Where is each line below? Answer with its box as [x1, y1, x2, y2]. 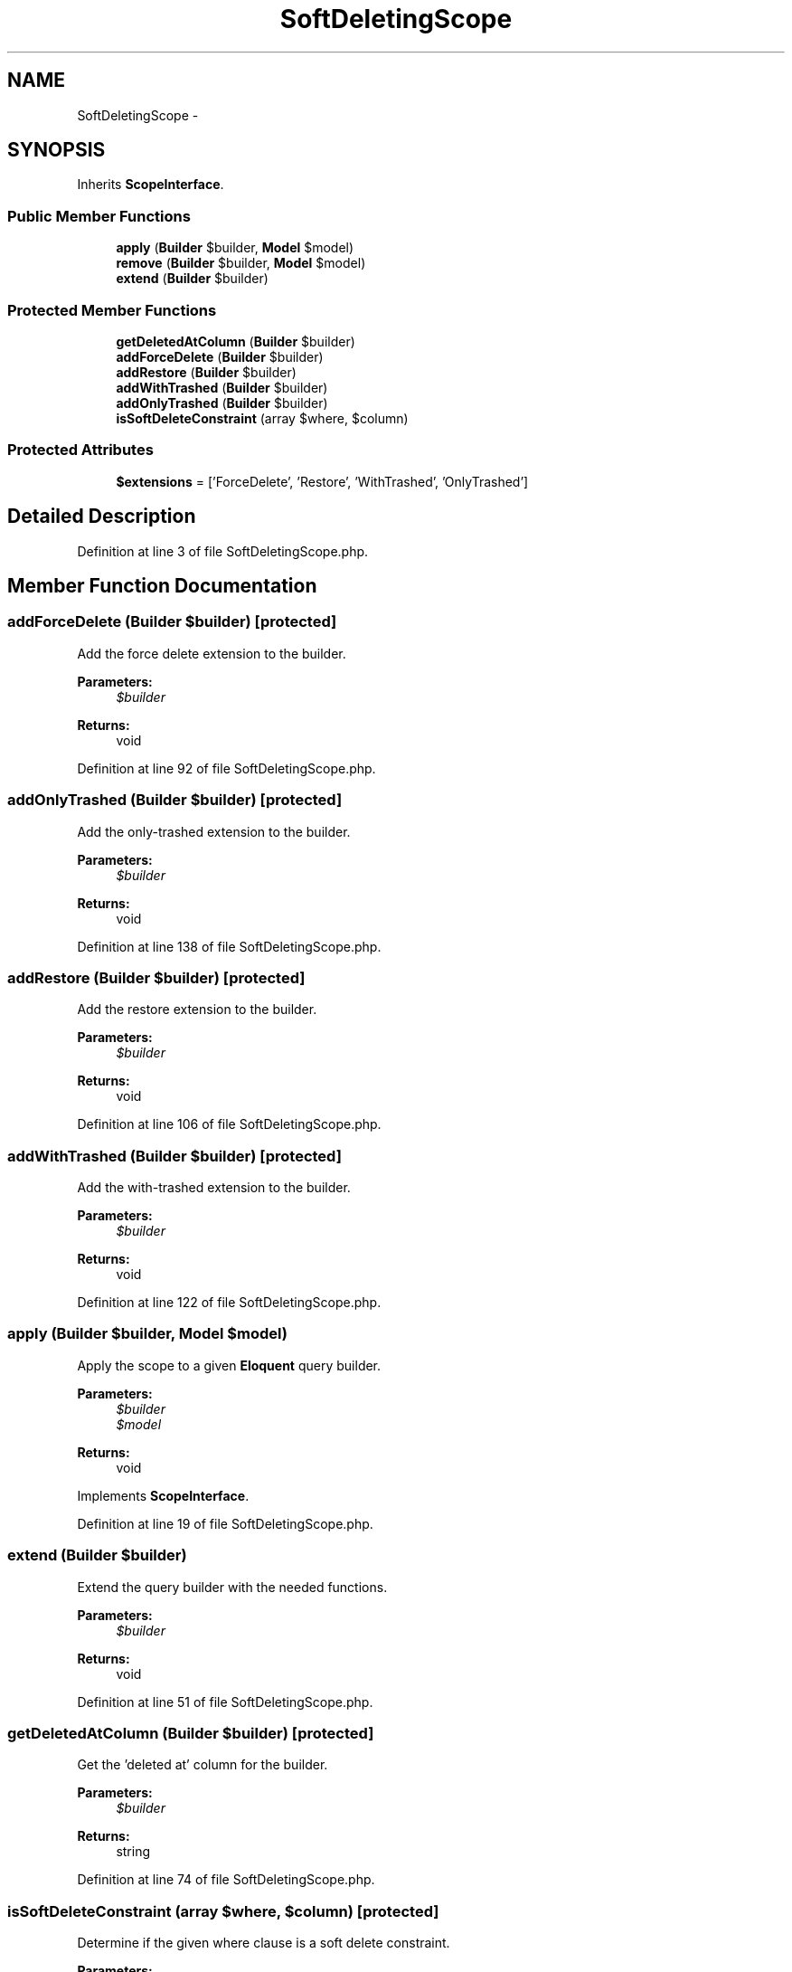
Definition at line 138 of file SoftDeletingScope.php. [77, 938, 382, 954]
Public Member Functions [7, 206, 191, 225]
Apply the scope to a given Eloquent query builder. [77, 1357, 382, 1373]
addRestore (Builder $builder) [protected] [7, 968, 306, 987]
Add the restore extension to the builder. [77, 1001, 317, 1018]
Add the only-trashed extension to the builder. [77, 823, 351, 839]
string [116, 1844, 151, 1860]
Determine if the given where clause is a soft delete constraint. [77, 1935, 450, 1950]
